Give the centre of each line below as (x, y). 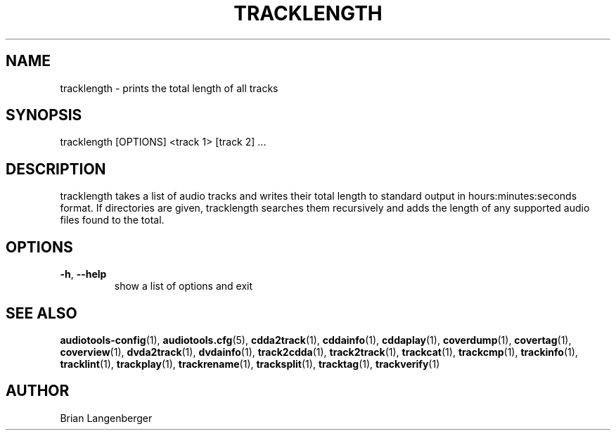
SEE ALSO (41, 313)
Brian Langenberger (106, 418)
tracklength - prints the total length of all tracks (169, 88)
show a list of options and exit (184, 286)
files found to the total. (112, 220)
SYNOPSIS (44, 115)
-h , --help (83, 274)
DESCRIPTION (56, 169)
